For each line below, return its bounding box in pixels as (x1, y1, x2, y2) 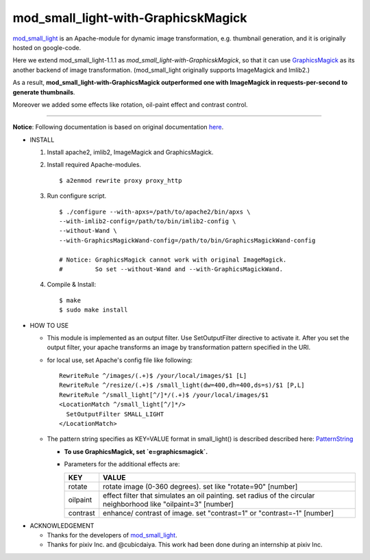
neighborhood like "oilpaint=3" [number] (103, 499, 234, 509)
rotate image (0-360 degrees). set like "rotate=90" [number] (103, 481, 298, 491)
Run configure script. (47, 192, 107, 200)
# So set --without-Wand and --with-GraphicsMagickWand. (59, 265, 284, 273)
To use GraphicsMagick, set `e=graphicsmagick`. (64, 447, 208, 455)
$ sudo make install (59, 306, 128, 314)
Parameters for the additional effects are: (64, 460, 180, 468)
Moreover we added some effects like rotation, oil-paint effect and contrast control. (12, 100, 248, 109)
